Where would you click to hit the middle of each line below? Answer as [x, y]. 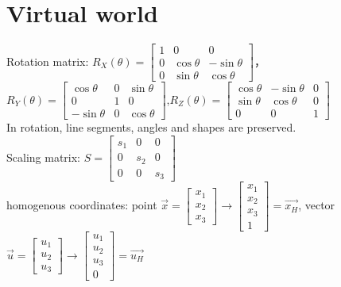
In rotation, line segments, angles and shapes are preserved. [151, 127]
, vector [317, 205]
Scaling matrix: [44, 157]
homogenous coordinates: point [82, 205]
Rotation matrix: [48, 61]
